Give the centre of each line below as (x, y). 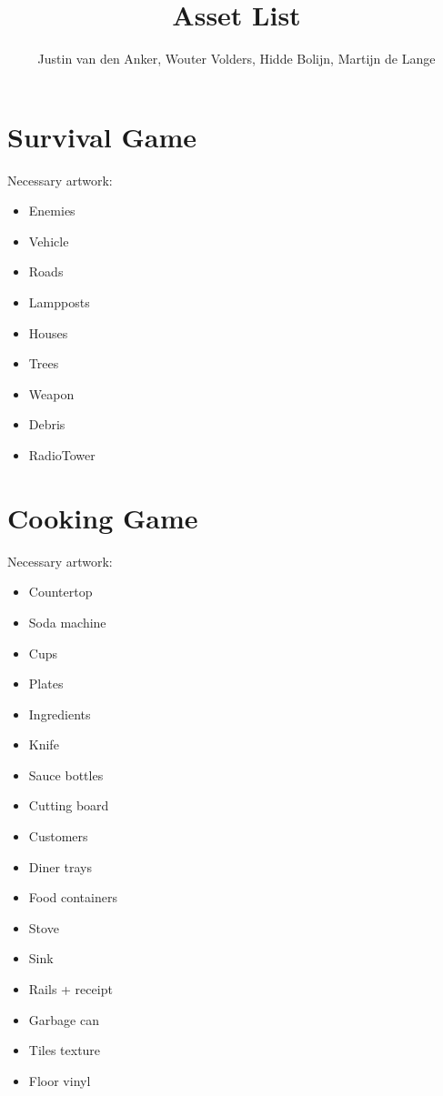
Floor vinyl (60, 1080)
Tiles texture (65, 1050)
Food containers (73, 897)
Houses (48, 332)
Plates (46, 684)
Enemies (52, 211)
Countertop (60, 592)
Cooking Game (103, 517)
